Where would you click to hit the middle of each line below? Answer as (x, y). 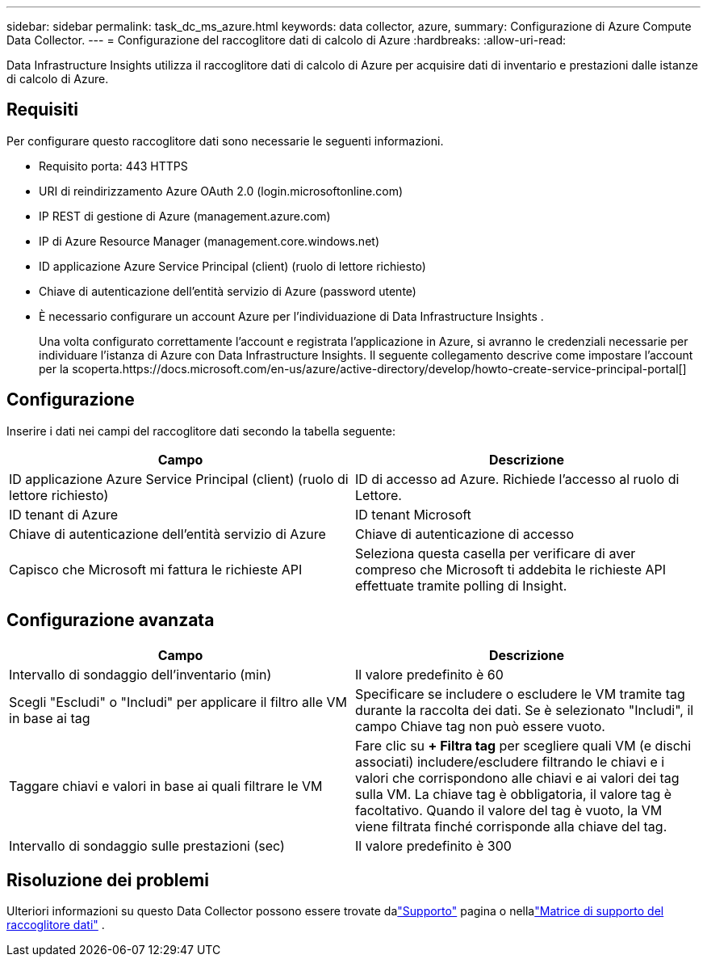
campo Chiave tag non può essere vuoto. (480, 726)
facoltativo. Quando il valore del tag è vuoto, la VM (509, 810)
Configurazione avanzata (111, 620)
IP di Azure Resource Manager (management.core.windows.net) (209, 241)
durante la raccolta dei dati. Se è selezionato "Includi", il (525, 710)
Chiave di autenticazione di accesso (464, 534)
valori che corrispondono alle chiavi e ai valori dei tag (517, 778)
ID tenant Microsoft (413, 514)
